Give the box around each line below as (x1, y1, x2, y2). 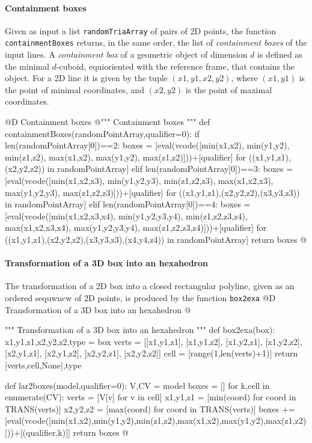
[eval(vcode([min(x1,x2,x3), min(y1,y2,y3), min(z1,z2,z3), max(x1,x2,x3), (5, 174, 274, 187)
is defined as (257, 48, 302, 61)
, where (231, 72, 258, 84)
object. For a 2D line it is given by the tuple (5, 72, 168, 84)
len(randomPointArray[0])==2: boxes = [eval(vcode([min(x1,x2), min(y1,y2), (5, 139, 290, 151)
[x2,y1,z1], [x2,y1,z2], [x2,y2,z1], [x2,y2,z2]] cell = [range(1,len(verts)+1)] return (5, 347, 298, 359)
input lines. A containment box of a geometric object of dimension (5, 48, 248, 61)
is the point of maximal (185, 83, 272, 96)
